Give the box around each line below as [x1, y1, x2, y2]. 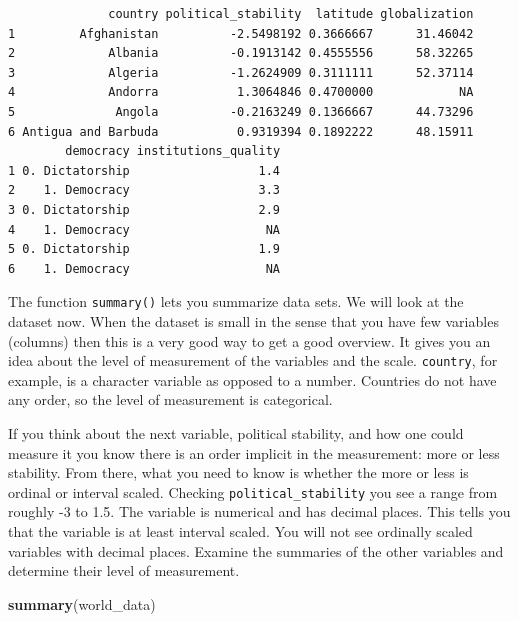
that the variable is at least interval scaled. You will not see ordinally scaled [8, 521, 473, 542]
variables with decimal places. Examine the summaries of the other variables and [8, 540, 504, 561]
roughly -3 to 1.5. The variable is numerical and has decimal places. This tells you [8, 501, 511, 522]
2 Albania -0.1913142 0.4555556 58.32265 [8, 46, 474, 61]
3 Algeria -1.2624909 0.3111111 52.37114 [8, 65, 474, 80]
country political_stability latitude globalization [108, 7, 474, 21]
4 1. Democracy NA [8, 222, 281, 237]
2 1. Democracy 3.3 [8, 183, 281, 198]
